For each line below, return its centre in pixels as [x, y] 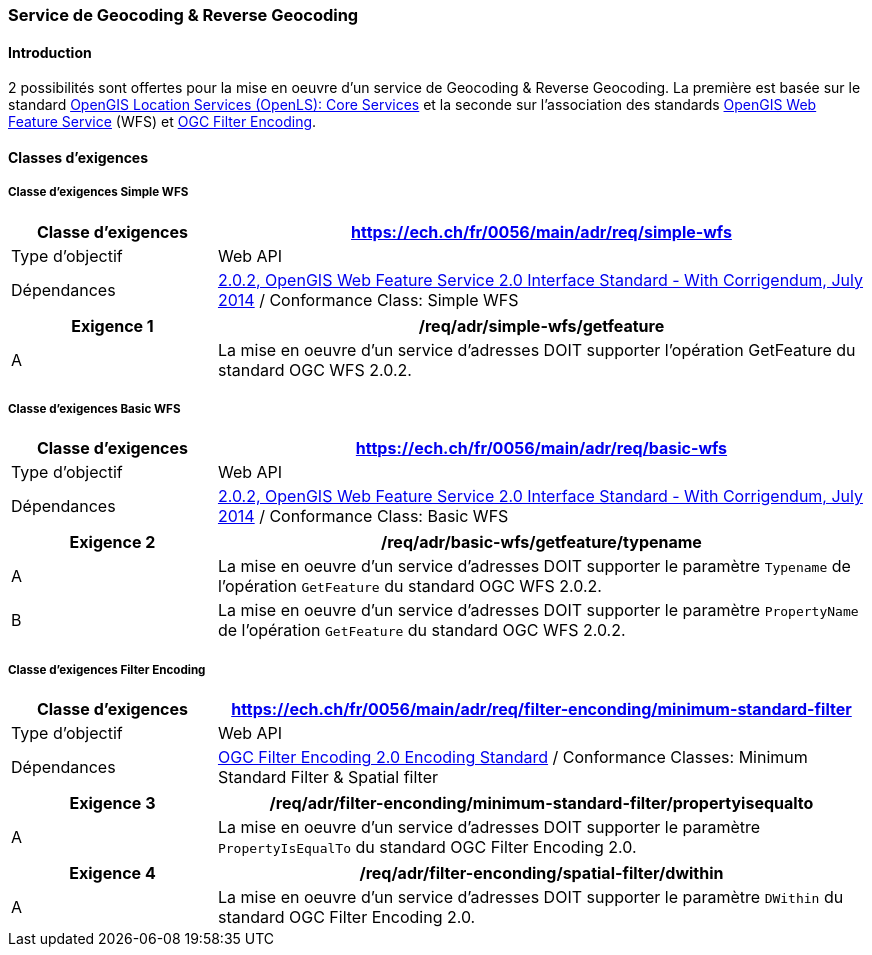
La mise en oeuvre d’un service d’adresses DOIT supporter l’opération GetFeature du [536, 349]
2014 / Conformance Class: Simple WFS [368, 299]
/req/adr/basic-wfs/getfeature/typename [541, 542]
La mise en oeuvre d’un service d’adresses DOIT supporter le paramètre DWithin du [530, 897]
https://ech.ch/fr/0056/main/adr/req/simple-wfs [541, 231]
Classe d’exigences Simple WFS [98, 192]
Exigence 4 [112, 873]
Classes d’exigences [78, 157]
